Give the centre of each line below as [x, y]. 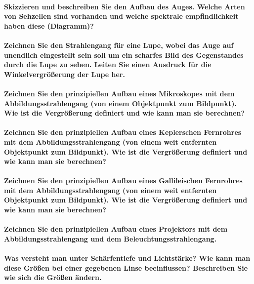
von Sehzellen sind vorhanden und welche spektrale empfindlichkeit [121, 16]
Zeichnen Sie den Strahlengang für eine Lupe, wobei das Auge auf [119, 45]
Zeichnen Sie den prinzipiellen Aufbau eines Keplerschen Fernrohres [123, 132]
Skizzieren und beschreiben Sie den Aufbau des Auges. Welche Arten [125, 6]
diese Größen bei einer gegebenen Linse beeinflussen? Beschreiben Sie [126, 267]
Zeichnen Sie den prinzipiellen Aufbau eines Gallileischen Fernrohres [123, 181]
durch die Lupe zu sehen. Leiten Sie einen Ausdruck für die [108, 64]
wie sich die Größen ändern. [53, 277]
